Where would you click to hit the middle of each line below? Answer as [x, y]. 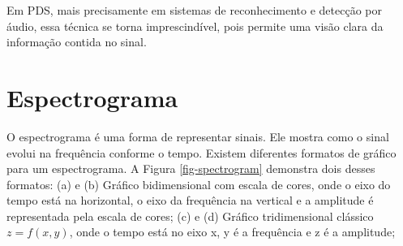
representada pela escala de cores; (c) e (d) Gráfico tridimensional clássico [190, 216]
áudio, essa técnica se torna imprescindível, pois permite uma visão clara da [195, 26]
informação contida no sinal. [77, 42]
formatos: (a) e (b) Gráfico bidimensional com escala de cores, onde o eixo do [199, 184]
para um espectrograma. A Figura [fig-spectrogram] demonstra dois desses [191, 168]
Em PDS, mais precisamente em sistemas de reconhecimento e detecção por [194, 10]
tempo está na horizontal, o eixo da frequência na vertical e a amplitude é [190, 200]
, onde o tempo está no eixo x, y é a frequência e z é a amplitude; [232, 232]
